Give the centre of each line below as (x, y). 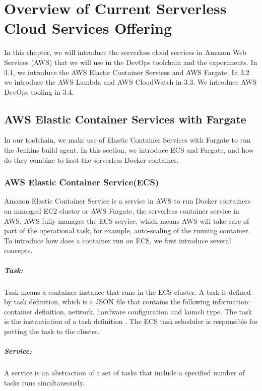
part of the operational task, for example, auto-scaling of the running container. (127, 231)
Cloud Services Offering (88, 28)
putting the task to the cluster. (52, 331)
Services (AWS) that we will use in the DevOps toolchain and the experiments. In (131, 62)
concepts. (18, 250)
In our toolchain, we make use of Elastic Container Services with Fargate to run (127, 140)
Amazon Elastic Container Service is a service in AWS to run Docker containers (127, 201)
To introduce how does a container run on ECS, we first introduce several (118, 240)
